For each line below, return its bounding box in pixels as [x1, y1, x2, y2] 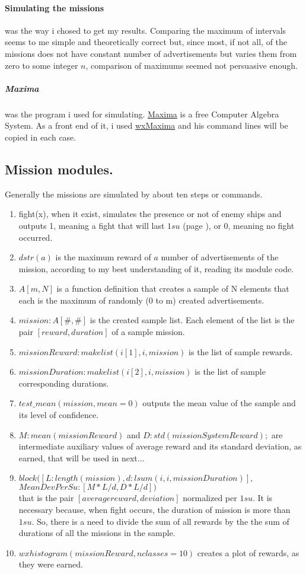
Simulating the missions [5, 1, 104, 14]
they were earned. [18, 558, 83, 570]
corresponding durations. [18, 377, 109, 389]
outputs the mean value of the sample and [142, 397, 296, 409]
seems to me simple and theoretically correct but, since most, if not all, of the [5, 36, 288, 48]
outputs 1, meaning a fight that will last [18, 219, 165, 231]
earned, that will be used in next [18, 451, 138, 464]
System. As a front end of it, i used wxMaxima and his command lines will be [5, 119, 288, 132]
